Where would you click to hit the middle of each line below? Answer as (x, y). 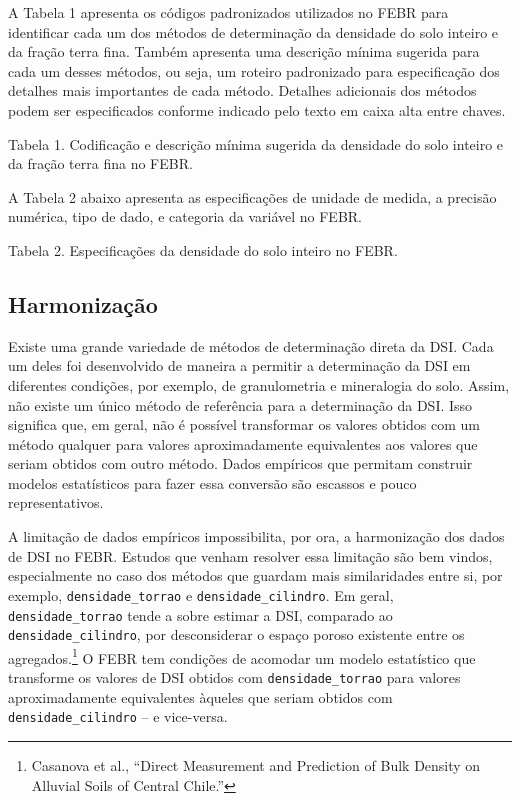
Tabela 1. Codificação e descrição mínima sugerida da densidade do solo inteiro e (256, 143)
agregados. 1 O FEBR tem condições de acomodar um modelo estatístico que (242, 656)
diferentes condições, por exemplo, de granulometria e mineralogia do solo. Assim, (259, 384)
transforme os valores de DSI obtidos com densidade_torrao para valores (234, 677)
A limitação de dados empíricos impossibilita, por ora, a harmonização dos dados (256, 536)
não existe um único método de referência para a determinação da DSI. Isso (240, 404)
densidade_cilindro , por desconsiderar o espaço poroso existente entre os (236, 634)
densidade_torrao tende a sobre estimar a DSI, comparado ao (200, 614)
